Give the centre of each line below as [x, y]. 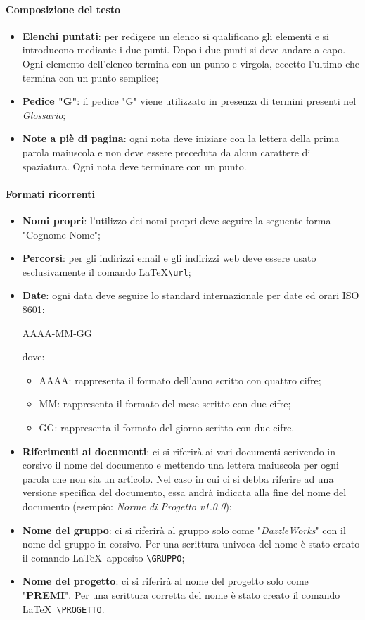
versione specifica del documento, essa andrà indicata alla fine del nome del [184, 492]
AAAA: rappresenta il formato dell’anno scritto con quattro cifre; [180, 380]
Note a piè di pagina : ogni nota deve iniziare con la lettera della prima [181, 138]
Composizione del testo [63, 9]
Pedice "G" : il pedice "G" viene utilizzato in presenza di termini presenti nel [189, 101]
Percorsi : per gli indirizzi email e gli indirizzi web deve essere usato [169, 258]
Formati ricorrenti [50, 193]
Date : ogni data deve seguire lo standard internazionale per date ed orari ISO [191, 295]
